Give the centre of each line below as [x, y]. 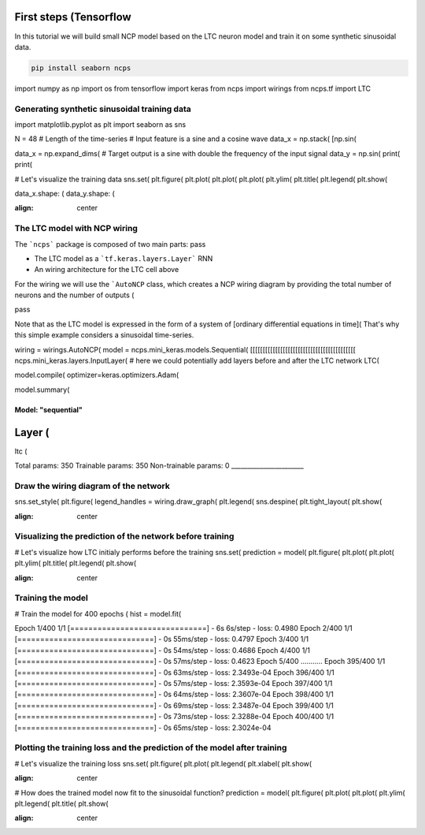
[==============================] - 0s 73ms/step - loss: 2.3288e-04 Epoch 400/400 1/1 [174, 717]
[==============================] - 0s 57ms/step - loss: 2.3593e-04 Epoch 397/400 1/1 [174, 684]
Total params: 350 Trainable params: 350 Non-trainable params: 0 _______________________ [159, 466]
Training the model [51, 598]
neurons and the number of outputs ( [74, 295]
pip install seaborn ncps [81, 68]
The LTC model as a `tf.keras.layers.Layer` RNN [124, 258]
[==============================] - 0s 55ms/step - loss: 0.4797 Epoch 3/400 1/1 [162, 639]
